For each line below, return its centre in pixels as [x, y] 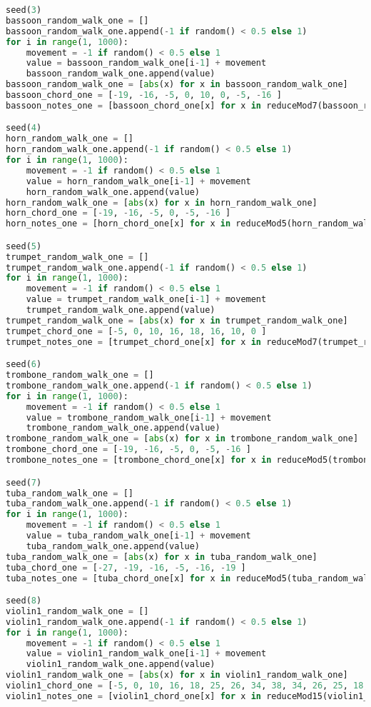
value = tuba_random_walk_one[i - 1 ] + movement [138, 536]
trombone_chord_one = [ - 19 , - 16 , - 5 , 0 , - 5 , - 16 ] [128, 450]
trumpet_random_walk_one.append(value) [121, 310]
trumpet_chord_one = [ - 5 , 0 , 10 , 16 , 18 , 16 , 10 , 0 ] [136, 331]
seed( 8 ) [24, 601]
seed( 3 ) [24, 10]
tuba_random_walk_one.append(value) [113, 546]
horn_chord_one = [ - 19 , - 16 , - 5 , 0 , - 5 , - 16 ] [118, 213]
